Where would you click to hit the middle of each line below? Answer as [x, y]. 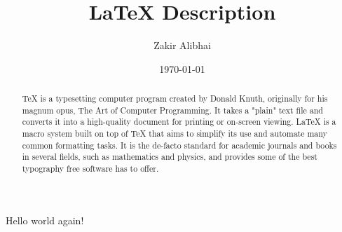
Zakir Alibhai [182, 45]
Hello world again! [45, 220]
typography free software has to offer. [90, 169]
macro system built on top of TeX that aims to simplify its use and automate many [175, 134]
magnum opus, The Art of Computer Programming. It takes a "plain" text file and [172, 110]
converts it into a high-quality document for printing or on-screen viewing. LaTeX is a [179, 122]
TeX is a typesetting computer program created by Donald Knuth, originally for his [175, 98]
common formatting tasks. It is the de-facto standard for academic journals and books [179, 145]
